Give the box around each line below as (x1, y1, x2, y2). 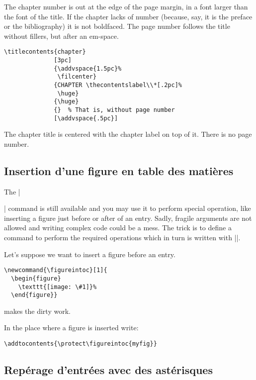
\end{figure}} (11, 291, 58, 299)
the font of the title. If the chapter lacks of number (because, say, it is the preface (4, 11, 253, 21)
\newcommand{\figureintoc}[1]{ (4, 267, 107, 274)
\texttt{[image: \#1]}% (18, 283, 97, 290)
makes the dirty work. (4, 305, 71, 316)
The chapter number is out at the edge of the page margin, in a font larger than (4, 1, 248, 11)
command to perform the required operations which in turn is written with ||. (4, 232, 241, 243)
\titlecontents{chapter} (4, 48, 86, 56)
